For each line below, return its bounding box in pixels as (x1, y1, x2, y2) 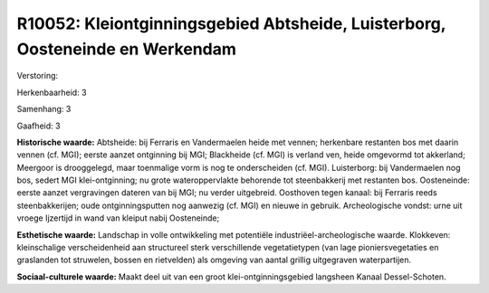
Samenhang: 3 (16, 104, 72, 115)
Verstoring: (16, 71, 59, 81)
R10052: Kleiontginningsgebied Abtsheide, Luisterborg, (16, 14, 446, 33)
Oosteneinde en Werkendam (16, 39, 237, 59)
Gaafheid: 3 (16, 120, 61, 131)
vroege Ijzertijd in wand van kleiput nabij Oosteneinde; (16, 213, 220, 223)
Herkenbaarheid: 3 (16, 87, 87, 98)
